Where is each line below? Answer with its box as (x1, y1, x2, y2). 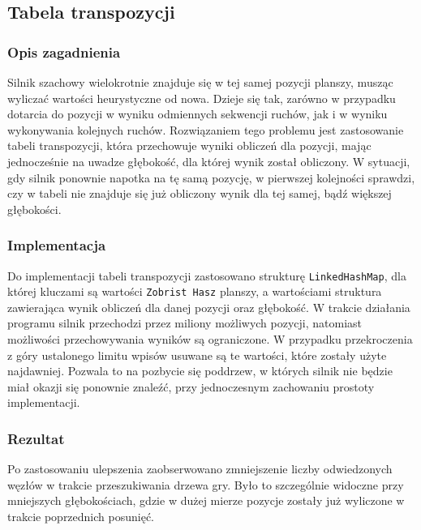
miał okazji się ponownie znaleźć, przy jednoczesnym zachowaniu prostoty (7, 378, 375, 395)
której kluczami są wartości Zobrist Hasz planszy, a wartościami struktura (7, 283, 382, 300)
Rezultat (7, 428, 65, 448)
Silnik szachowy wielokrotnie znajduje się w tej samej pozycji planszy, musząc (7, 74, 393, 90)
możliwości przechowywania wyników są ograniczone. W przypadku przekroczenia (7, 331, 413, 348)
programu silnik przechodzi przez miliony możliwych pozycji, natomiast (7, 314, 363, 331)
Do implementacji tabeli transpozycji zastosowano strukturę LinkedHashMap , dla (7, 267, 406, 284)
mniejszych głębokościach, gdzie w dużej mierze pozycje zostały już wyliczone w (7, 492, 405, 509)
